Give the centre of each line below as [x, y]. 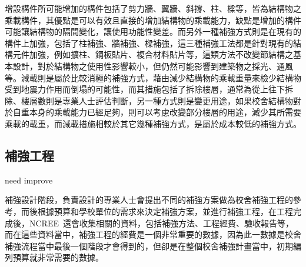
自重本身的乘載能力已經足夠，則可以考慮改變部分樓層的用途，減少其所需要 [157, 112]
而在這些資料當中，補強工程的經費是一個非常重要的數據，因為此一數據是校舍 [153, 234]
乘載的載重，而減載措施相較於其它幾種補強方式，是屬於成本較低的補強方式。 [153, 123]
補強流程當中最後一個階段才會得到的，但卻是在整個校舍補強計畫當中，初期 [149, 246]
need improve [29, 180]
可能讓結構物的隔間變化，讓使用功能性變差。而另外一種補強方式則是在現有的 [153, 31]
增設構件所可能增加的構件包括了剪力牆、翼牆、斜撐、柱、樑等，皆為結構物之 [153, 8]
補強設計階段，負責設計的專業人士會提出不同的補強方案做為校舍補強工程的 [149, 200]
